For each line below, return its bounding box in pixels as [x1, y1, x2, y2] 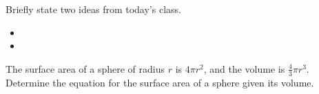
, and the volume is [203, 61, 285, 75]
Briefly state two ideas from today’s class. [6, 2, 181, 16]
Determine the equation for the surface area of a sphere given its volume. [6, 75, 314, 89]
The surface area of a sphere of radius [6, 61, 165, 75]
